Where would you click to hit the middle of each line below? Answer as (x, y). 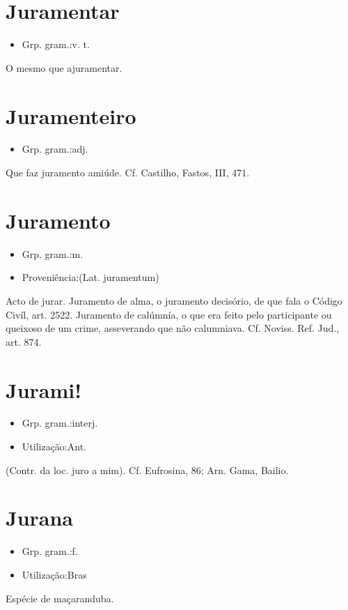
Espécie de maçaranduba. (60, 598)
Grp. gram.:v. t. (56, 44)
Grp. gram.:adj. (55, 149)
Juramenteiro (71, 115)
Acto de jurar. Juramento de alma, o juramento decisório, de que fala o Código (174, 300)
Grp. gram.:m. (53, 253)
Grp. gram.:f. (50, 551)
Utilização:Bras (54, 574)
